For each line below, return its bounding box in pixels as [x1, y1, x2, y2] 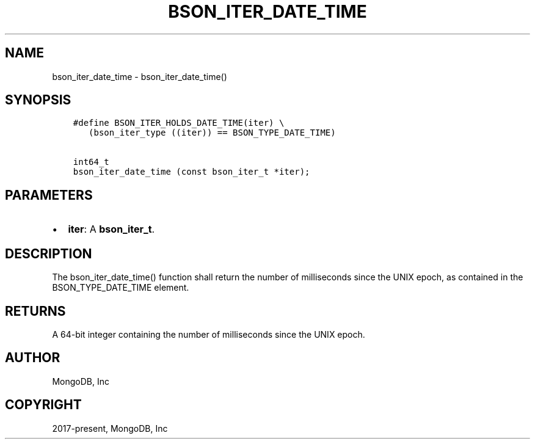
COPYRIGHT [5, 397, 82, 413]
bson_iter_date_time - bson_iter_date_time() [52, 71, 227, 82]
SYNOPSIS [5, 92, 71, 108]
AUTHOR [5, 350, 60, 366]
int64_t [73, 157, 109, 167]
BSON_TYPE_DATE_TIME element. [52, 282, 189, 293]
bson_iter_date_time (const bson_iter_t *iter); [73, 167, 310, 177]
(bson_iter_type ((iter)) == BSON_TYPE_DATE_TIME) [89, 128, 336, 138]
